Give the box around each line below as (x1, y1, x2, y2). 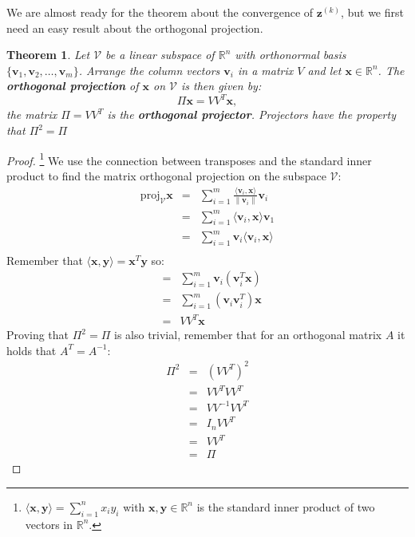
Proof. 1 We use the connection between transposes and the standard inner (6, 149, 372, 168)
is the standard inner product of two (196, 498, 375, 515)
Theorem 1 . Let (6, 46, 90, 63)
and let (307, 61, 342, 78)
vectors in (25, 515, 73, 532)
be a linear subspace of (105, 46, 215, 63)
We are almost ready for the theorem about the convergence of (6, 4, 314, 20)
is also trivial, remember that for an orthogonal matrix (113, 326, 382, 343)
